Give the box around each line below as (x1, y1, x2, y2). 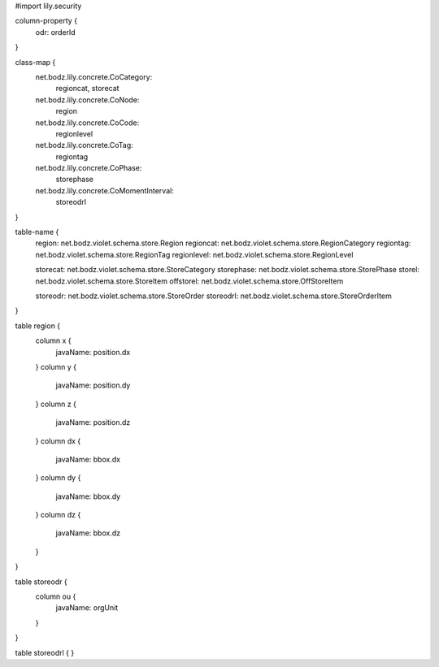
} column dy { (35, 473, 81, 483)
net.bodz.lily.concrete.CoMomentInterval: (35, 185, 174, 195)
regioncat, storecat (55, 84, 120, 93)
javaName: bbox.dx (55, 454, 121, 464)
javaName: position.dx (55, 347, 131, 357)
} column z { (35, 399, 77, 409)
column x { (35, 336, 72, 345)
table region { (15, 321, 61, 331)
